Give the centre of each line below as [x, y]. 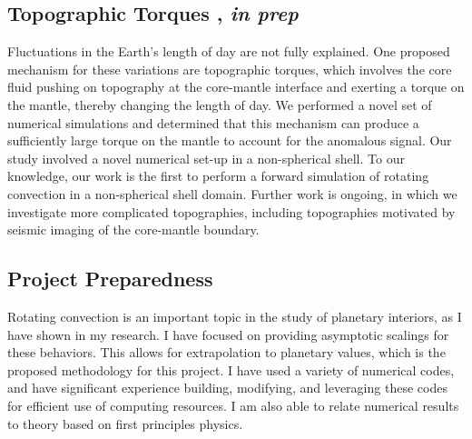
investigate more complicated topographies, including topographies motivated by [231, 211]
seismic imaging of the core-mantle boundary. [133, 229]
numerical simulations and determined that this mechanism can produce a [213, 122]
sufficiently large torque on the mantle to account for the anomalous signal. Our [230, 140]
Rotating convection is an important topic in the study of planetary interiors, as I [235, 316]
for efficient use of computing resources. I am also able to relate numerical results [233, 405]
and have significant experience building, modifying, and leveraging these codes [227, 388]
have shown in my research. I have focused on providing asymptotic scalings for [228, 334]
